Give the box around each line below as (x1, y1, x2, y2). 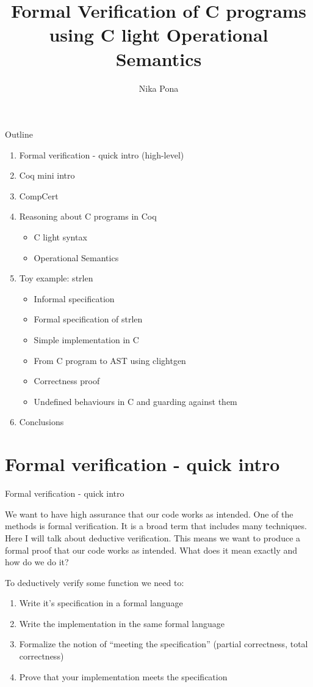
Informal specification (34, 292, 115, 305)
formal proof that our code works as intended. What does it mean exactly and (5, 543, 298, 556)
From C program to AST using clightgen (34, 354, 186, 366)
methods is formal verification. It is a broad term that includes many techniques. (5, 519, 307, 532)
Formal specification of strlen (34, 313, 143, 325)
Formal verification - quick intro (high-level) (19, 148, 184, 161)
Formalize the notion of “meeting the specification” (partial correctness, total (19, 637, 308, 650)
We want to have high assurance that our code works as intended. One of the (5, 507, 293, 520)
